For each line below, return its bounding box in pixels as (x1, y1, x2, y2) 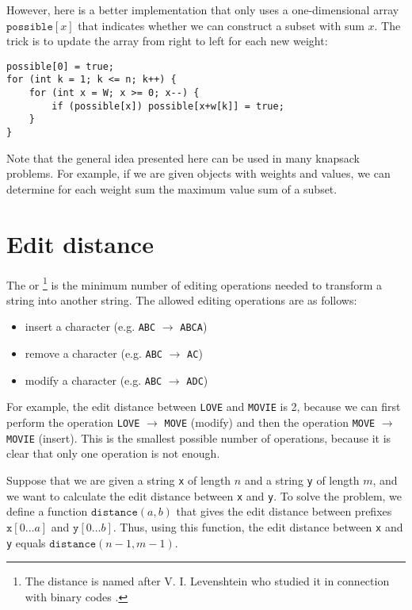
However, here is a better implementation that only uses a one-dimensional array (6, 2, 399, 17)
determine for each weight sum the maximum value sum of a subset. (6, 180, 338, 197)
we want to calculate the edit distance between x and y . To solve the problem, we (6, 487, 402, 504)
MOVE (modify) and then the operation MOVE (164, 414, 376, 431)
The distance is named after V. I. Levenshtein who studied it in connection (25, 573, 390, 589)
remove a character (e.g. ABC (25, 345, 163, 362)
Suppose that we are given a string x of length (6, 472, 231, 488)
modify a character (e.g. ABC (25, 371, 162, 388)
